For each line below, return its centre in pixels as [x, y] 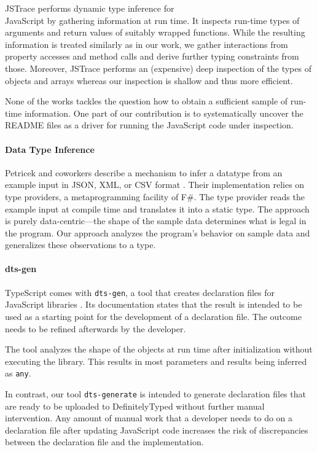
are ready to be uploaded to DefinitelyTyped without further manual [135, 406]
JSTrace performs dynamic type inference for [90, 8]
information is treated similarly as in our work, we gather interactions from [147, 44]
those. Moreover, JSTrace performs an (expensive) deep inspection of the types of [158, 68]
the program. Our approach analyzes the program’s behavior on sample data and [158, 232]
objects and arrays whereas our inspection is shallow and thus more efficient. [149, 80]
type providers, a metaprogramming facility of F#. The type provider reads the [155, 196]
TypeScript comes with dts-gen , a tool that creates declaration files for [140, 292]
